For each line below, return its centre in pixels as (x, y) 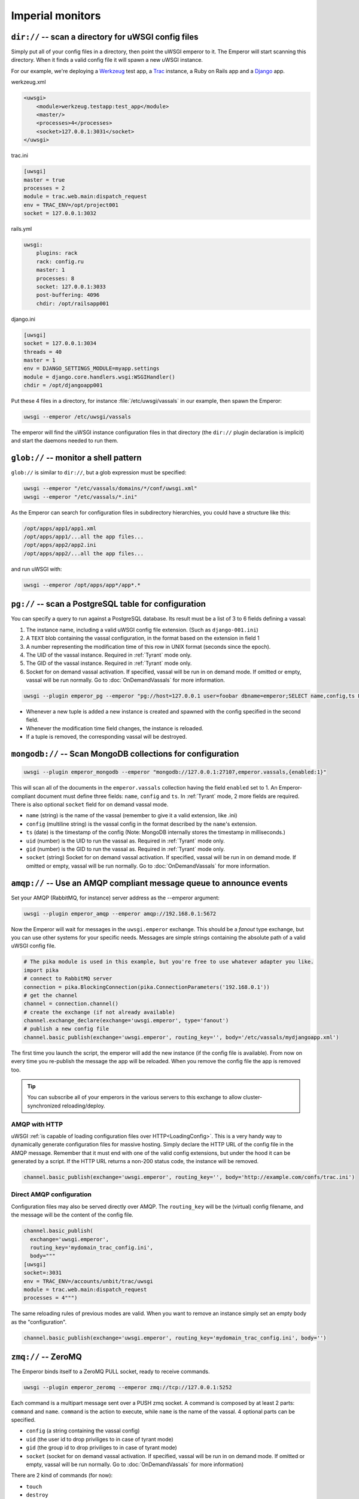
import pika (41, 970)
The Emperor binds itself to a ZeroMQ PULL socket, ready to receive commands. (110, 1372)
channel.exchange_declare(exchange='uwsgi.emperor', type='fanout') (126, 1021)
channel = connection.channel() (71, 1004)
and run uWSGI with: (36, 569)
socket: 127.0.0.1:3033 (71, 287)
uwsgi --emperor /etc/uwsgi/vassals (77, 417)
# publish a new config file (66, 1029)
